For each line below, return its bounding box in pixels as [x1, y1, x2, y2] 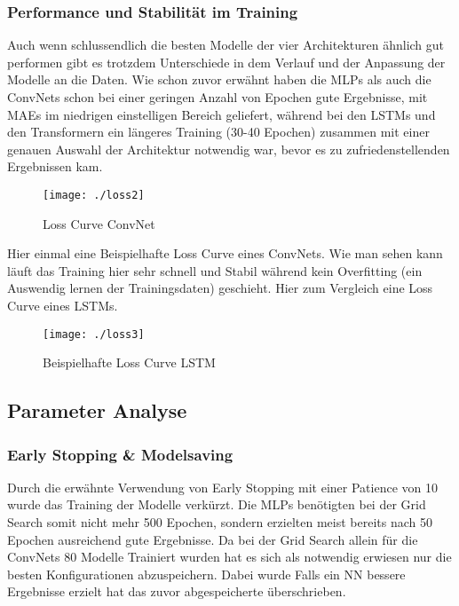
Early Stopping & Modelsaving [7, 443, 233, 465]
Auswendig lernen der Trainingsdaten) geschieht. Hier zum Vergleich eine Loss [7, 279, 433, 297]
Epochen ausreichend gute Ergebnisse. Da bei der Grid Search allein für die [7, 530, 418, 548]
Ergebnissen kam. [7, 157, 103, 176]
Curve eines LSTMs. [7, 296, 118, 314]
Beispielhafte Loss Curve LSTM [43, 353, 216, 372]
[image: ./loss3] [43, 327, 145, 341]
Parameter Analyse [7, 397, 187, 424]
